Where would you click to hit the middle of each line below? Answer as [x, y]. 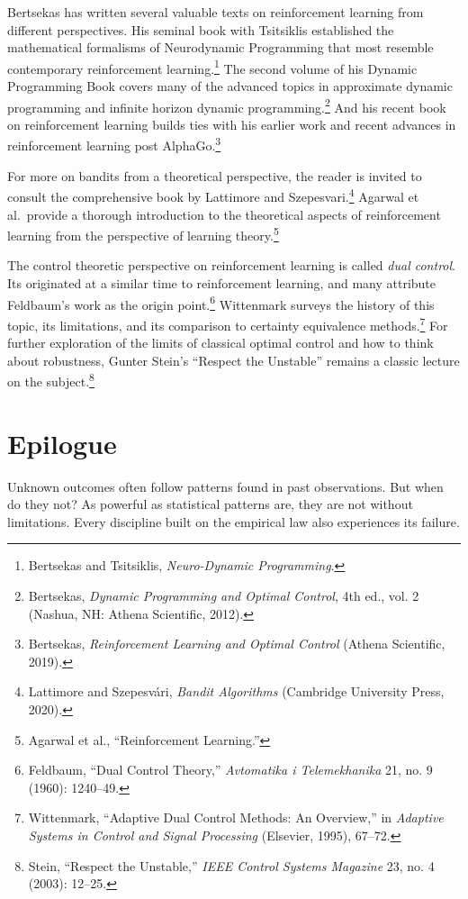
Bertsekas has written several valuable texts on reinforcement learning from [216, 12]
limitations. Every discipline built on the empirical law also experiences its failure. [234, 521]
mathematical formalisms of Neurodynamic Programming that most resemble [220, 47]
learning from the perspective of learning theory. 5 [143, 234]
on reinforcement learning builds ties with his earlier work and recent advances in [232, 124]
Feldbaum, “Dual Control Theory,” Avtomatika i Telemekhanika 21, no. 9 [230, 770]
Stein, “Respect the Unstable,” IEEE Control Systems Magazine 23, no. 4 [231, 865]
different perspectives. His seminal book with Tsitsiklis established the [201, 29]
